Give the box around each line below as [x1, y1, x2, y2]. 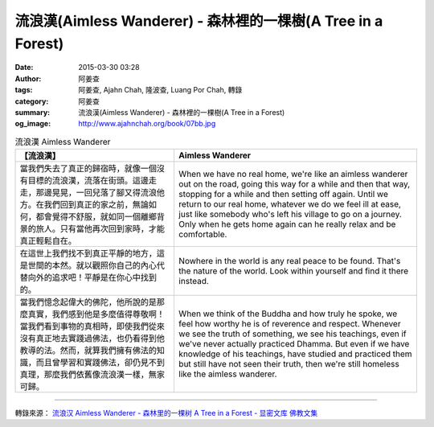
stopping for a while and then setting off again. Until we [178, 189, 389, 200]
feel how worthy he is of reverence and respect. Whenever [178, 318, 401, 330]
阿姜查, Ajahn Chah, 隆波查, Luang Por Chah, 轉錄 [78, 85, 243, 95]
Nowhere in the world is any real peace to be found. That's [178, 256, 401, 267]
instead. [178, 276, 209, 287]
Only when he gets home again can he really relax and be [178, 219, 396, 230]
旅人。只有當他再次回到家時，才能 [35, 224, 165, 235]
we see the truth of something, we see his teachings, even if [178, 328, 407, 339]
